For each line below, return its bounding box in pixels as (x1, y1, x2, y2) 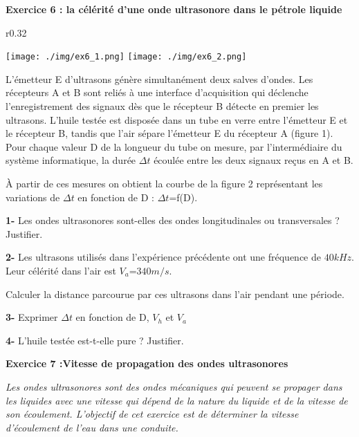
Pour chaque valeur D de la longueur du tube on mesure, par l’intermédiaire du (6, 139, 342, 154)
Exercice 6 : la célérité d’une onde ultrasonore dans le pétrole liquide (6, 2, 342, 16)
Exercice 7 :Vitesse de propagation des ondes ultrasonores (6, 356, 288, 371)
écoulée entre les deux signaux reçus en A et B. (154, 153, 353, 167)
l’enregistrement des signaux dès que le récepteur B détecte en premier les (6, 99, 319, 113)
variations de (6, 189, 60, 204)
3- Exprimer (6, 310, 58, 324)
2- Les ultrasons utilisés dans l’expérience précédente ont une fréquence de (6, 250, 321, 264)
